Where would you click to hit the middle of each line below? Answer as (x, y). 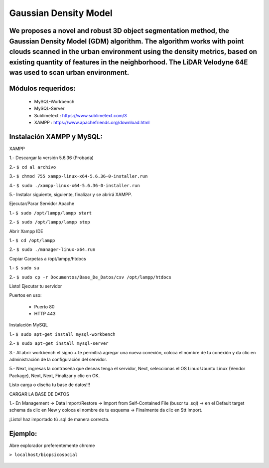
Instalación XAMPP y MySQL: (56, 136)
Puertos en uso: (25, 295)
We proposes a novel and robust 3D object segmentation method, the (119, 31)
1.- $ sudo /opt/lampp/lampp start (51, 213)
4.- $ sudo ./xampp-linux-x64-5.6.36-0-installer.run (75, 185)
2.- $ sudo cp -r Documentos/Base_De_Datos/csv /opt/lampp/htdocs (90, 277)
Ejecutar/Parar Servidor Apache (42, 204)
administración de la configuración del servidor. (58, 360)
